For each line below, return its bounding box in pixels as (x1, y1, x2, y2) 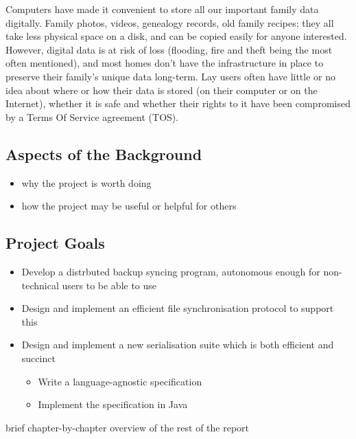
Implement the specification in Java (38, 397, 188, 412)
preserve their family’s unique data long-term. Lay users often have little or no (5, 69, 336, 83)
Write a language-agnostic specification (38, 374, 202, 388)
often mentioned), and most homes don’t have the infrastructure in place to (5, 56, 324, 70)
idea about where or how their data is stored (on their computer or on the (5, 82, 318, 97)
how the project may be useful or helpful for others (21, 199, 237, 213)
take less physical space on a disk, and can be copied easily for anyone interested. (5, 29, 347, 43)
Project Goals (5, 232, 105, 254)
